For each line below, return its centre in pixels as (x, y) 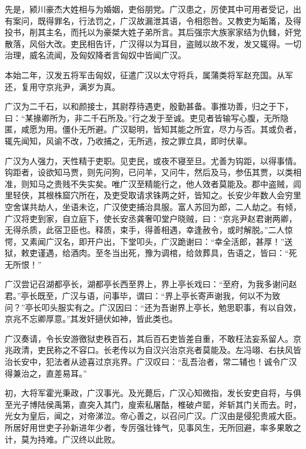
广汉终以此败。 (91, 439)
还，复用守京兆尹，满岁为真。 (62, 86)
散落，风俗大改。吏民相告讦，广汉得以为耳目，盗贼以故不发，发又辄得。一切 (153, 43)
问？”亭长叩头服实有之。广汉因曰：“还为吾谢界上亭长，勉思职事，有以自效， (153, 307)
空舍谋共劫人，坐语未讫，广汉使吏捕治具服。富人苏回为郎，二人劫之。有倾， (153, 206)
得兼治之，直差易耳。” (46, 373)
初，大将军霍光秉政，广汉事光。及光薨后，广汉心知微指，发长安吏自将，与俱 (153, 393)
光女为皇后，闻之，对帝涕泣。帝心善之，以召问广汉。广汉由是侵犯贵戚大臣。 (153, 416)
